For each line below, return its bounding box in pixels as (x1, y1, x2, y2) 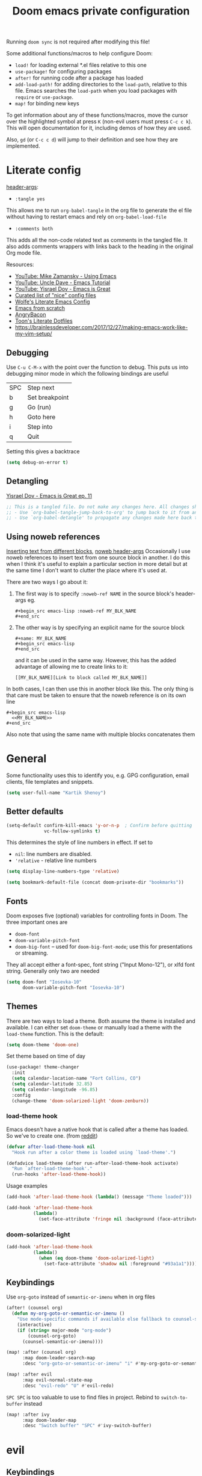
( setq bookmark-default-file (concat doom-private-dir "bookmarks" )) (6, 879, 185, 885)
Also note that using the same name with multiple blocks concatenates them (6, 731, 195, 738)
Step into (27, 423, 53, 431)
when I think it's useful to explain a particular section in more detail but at (6, 560, 188, 568)
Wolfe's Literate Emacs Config (14, 298, 90, 305)
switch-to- (161, 1395, 188, 1401)
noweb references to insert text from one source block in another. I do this (6, 554, 191, 561)
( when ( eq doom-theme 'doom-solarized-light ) (38, 1255, 155, 1261)
